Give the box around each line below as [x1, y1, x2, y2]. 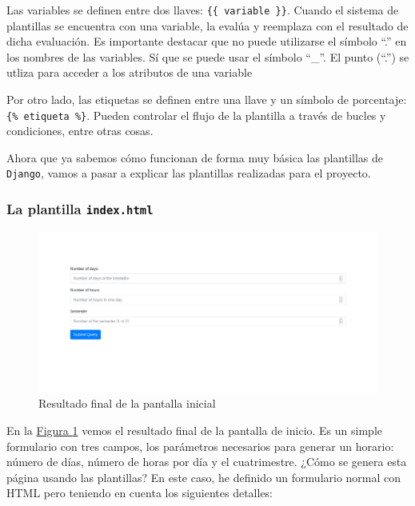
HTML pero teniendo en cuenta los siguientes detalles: [6, 484, 273, 501]
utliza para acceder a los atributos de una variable [6, 64, 253, 81]
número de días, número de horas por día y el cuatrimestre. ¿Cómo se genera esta [6, 453, 407, 470]
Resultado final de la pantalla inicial [38, 395, 216, 412]
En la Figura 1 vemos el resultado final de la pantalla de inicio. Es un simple [6, 421, 382, 438]
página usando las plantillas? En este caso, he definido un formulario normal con [6, 468, 401, 485]
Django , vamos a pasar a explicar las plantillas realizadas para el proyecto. [6, 165, 371, 181]
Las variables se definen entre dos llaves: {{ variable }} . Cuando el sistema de [6, 2, 399, 18]
